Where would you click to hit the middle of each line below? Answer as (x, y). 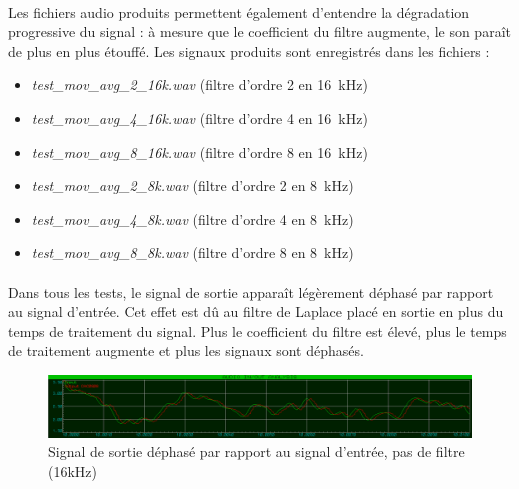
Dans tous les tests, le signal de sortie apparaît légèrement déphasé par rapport (251, 291)
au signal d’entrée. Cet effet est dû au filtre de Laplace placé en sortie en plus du (256, 311)
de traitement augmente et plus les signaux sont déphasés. (186, 350)
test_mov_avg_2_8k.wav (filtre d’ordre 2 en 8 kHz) (192, 185)
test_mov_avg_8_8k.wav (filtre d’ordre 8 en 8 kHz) (192, 252)
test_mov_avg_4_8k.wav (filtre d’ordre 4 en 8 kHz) (192, 218)
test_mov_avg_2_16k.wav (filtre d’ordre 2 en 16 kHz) (199, 84)
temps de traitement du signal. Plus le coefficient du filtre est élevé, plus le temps (257, 330)
